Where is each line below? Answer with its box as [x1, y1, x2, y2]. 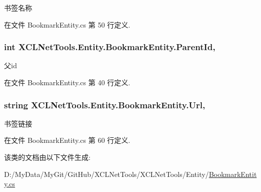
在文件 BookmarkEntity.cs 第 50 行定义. [4, 19, 130, 30]
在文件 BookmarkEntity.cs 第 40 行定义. [4, 77, 130, 87]
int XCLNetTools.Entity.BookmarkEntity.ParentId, [4, 41, 216, 53]
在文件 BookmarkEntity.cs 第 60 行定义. [4, 135, 130, 145]
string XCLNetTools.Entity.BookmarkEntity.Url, [4, 98, 206, 111]
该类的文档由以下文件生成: [4, 152, 91, 162]
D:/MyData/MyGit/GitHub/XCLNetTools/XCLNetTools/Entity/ [4, 168, 209, 179]
